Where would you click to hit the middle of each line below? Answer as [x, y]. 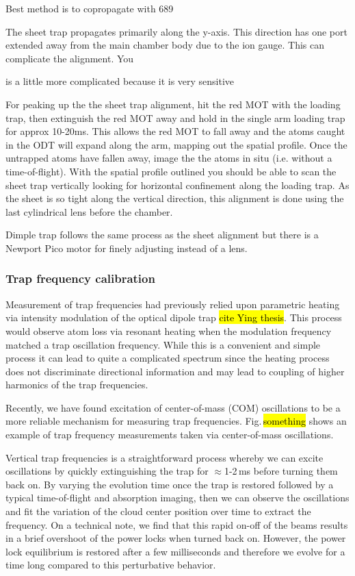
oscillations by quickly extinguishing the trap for [107, 471]
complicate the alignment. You [70, 58]
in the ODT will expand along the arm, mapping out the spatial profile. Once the [176, 144]
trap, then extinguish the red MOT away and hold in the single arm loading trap [175, 117]
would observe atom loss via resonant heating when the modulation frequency [169, 330]
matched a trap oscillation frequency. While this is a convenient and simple [163, 344]
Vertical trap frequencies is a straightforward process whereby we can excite [165, 457]
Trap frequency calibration [80, 278]
